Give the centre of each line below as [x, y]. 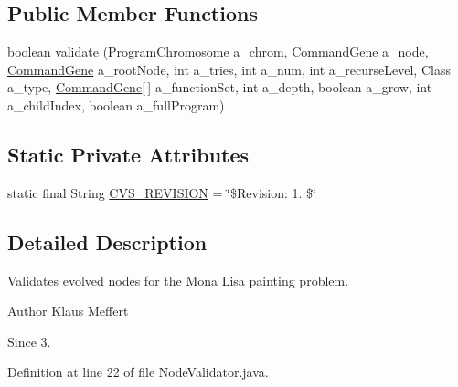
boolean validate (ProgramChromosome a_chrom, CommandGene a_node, [218, 52]
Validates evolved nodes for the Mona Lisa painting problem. [178, 280]
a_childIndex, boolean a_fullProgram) [116, 105]
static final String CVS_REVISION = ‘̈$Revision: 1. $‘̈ [162, 192]
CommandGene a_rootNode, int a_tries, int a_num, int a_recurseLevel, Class [229, 69]
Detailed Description [107, 241]
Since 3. [29, 341]
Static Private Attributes [128, 154]
